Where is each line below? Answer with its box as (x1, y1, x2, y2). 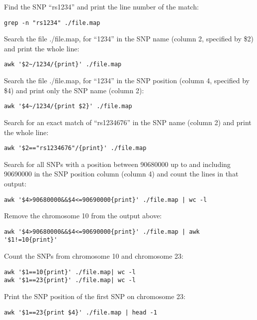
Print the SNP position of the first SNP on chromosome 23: (4, 291, 185, 302)
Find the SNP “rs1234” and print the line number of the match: (4, 1, 199, 11)
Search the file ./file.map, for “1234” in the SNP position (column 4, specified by (4, 75, 250, 86)
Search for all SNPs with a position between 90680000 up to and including (4, 159, 231, 169)
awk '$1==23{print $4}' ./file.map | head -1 (4, 309, 157, 316)
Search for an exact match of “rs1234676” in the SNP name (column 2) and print (4, 117, 252, 127)
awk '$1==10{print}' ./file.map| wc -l (4, 268, 136, 276)
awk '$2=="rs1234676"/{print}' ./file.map (4, 145, 147, 152)
